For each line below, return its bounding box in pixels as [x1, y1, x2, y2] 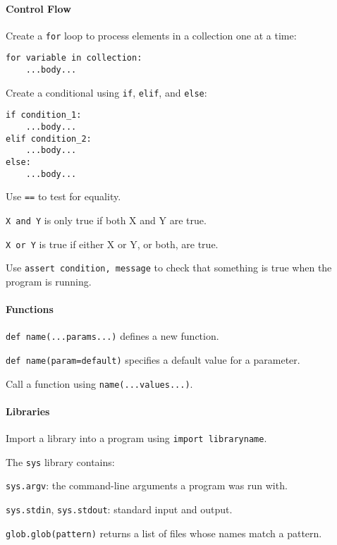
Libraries [6, 403, 50, 418]
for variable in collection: [6, 53, 142, 63]
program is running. [6, 274, 92, 288]
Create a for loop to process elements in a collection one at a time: [6, 27, 297, 42]
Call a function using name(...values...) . [6, 376, 193, 391]
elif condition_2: [6, 133, 92, 144]
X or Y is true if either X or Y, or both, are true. [6, 236, 219, 251]
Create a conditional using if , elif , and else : [6, 85, 207, 99]
